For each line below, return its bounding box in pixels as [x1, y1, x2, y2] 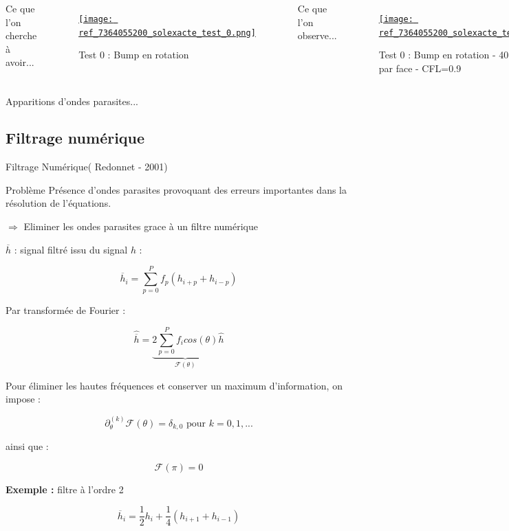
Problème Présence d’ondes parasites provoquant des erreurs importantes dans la [6, 182, 347, 196]
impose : [6, 392, 41, 406]
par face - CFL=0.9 [378, 60, 462, 75]
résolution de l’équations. [6, 196, 111, 210]
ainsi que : [6, 439, 49, 453]
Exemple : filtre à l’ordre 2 [6, 482, 124, 496]
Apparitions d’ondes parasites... [6, 93, 138, 108]
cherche [6, 28, 37, 43]
